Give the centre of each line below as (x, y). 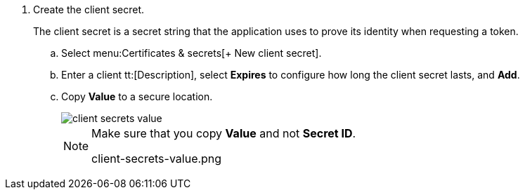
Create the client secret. (89, 9)
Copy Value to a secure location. (137, 96)
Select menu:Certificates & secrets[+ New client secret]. (192, 53)
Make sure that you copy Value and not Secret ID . (224, 133)
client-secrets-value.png (157, 159)
